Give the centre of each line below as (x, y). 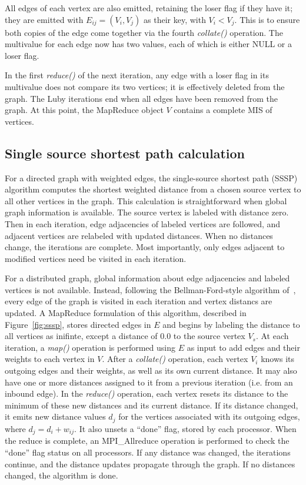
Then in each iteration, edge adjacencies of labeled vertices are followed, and (143, 223)
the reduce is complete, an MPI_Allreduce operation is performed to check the (147, 441)
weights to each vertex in (50, 359)
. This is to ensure (267, 19)
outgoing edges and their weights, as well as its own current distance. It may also (151, 371)
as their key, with (175, 19)
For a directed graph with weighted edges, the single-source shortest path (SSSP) (151, 177)
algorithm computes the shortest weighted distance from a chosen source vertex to (153, 189)
